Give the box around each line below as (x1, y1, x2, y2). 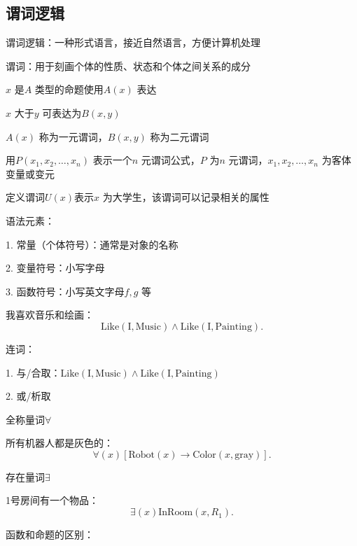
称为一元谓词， (38, 129, 108, 143)
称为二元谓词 (150, 129, 209, 143)
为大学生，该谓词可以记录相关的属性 (102, 190, 269, 204)
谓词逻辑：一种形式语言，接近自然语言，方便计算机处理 (6, 35, 260, 50)
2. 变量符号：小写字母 (6, 260, 105, 275)
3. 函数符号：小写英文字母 (6, 283, 125, 298)
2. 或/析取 (6, 388, 51, 403)
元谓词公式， (141, 153, 200, 167)
